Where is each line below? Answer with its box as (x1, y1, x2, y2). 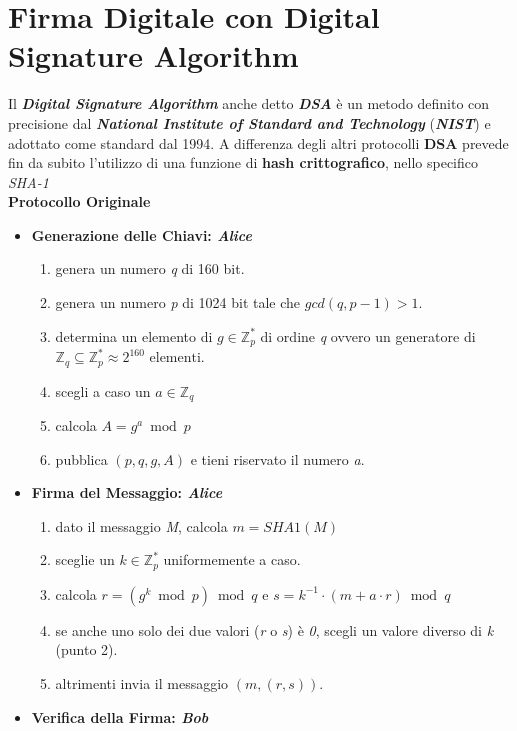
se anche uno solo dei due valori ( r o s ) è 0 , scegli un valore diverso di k (55, 619, 494, 640)
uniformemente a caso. (163, 549, 301, 570)
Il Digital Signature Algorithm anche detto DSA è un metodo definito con (8, 93, 490, 114)
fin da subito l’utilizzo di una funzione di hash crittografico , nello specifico (8, 152, 479, 173)
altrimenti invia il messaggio (55, 673, 229, 694)
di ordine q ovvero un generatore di (260, 325, 476, 346)
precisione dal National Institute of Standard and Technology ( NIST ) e (8, 112, 491, 133)
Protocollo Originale (8, 191, 151, 212)
